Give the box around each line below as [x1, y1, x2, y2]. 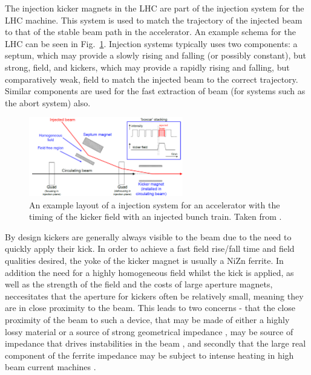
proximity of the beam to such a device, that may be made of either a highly [5, 313, 290, 325]
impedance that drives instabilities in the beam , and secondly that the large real [5, 337, 306, 350]
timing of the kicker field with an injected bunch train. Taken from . [29, 210, 282, 223]
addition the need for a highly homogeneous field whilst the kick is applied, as [5, 266, 294, 278]
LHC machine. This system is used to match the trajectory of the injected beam [5, 13, 303, 26]
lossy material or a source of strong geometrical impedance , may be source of [5, 325, 293, 338]
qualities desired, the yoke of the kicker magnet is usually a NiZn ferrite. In [5, 254, 284, 266]
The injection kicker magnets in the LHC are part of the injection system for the [5, 2, 304, 14]
